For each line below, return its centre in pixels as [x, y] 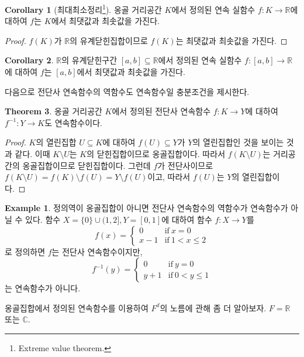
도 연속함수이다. [73, 122]
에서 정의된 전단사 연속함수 [161, 111]
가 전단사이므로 [185, 165]
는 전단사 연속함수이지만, [97, 251]
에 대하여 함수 [187, 219]
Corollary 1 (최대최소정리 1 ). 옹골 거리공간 [83, 8]
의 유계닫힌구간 [89, 60]
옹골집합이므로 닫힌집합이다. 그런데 [87, 165]
